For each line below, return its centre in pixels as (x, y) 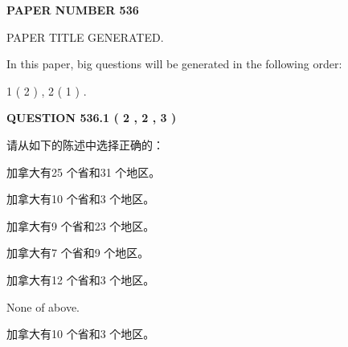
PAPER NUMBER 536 (73, 10)
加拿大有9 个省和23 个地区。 (81, 225)
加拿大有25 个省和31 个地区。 (84, 171)
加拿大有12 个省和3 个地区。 (81, 279)
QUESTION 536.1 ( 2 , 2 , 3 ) (92, 118)
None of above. (43, 306)
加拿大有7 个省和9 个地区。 (78, 253)
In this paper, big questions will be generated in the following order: (174, 64)
